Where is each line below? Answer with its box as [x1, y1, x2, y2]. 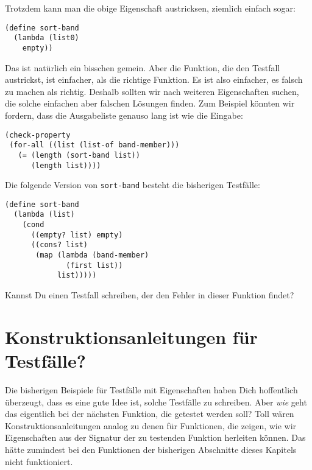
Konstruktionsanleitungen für [5, 324, 258, 349]
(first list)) [66, 261, 123, 270]
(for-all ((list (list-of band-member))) [9, 141, 180, 150]
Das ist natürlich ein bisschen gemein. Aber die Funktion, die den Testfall [5, 61, 280, 74]
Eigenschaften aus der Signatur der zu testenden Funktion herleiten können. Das [5, 431, 306, 444]
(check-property [5, 130, 71, 139]
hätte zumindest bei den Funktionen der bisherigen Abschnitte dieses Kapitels [5, 443, 297, 455]
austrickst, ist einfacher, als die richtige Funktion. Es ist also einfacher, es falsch [5, 73, 303, 86]
